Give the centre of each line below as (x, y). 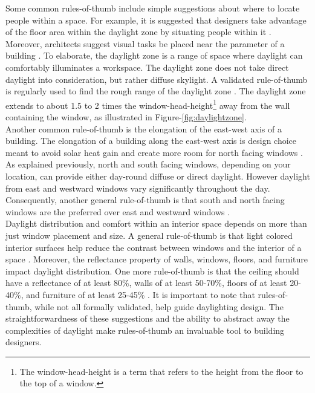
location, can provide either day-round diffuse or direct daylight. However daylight (158, 176)
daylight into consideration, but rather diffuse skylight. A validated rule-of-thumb (157, 79)
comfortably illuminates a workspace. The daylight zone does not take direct (147, 67)
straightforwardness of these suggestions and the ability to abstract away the (148, 318)
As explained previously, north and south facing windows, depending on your (148, 164)
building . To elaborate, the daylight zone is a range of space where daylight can (154, 55)
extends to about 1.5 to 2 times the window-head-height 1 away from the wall (148, 104)
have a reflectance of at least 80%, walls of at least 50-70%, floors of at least (146, 283)
